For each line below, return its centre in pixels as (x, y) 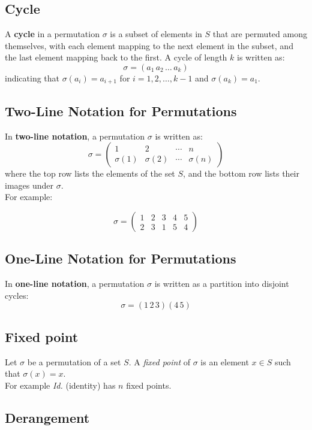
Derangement (47, 417)
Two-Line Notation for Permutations (121, 110)
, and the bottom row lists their (241, 173)
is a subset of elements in (156, 34)
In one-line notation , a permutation (75, 284)
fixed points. (149, 385)
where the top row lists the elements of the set (90, 173)
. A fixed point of (160, 361)
